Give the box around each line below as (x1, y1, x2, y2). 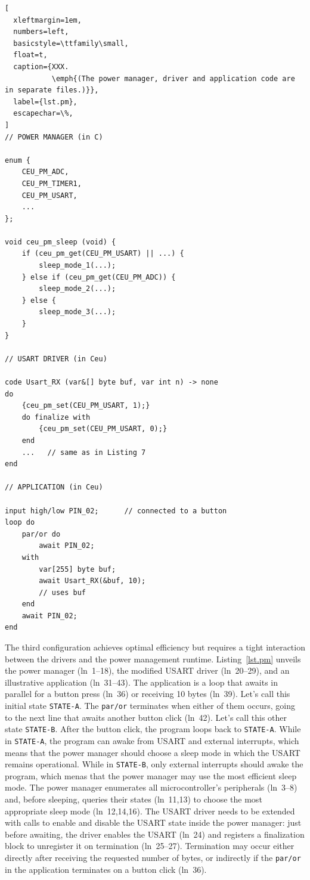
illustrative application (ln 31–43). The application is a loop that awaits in (5, 676, 278, 688)
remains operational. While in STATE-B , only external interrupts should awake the (5, 758, 303, 770)
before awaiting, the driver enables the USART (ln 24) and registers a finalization (5, 828, 305, 840)
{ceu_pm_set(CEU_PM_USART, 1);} (21, 401, 150, 410)
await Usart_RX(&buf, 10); (39, 577, 146, 585)
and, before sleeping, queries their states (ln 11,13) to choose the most (5, 793, 262, 805)
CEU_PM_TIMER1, (21, 179, 82, 188)
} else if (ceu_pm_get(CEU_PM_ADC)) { (21, 272, 176, 281)
